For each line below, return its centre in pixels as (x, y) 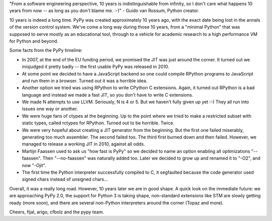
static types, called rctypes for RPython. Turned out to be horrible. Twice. (98, 123)
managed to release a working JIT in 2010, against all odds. (84, 144)
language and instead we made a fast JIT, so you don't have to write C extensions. (108, 95)
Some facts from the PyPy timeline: (46, 50)
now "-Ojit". (34, 165)
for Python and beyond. (34, 41)
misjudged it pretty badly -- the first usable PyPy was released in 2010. (96, 67)
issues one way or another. (50, 109)
